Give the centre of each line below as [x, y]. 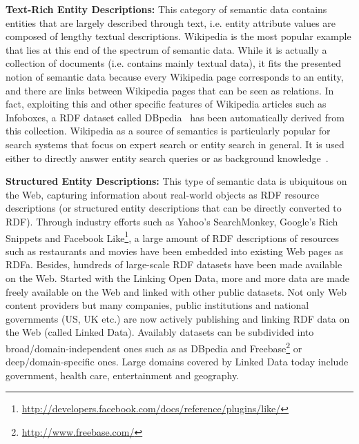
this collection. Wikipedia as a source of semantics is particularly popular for [168, 131]
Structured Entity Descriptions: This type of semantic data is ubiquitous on [176, 181]
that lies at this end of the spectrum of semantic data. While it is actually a [166, 49]
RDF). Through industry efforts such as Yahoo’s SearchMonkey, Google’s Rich [172, 221]
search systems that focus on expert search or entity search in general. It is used [175, 144]
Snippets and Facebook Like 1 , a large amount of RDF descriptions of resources [172, 236]
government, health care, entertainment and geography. [123, 375]
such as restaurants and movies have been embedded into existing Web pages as [175, 251]
